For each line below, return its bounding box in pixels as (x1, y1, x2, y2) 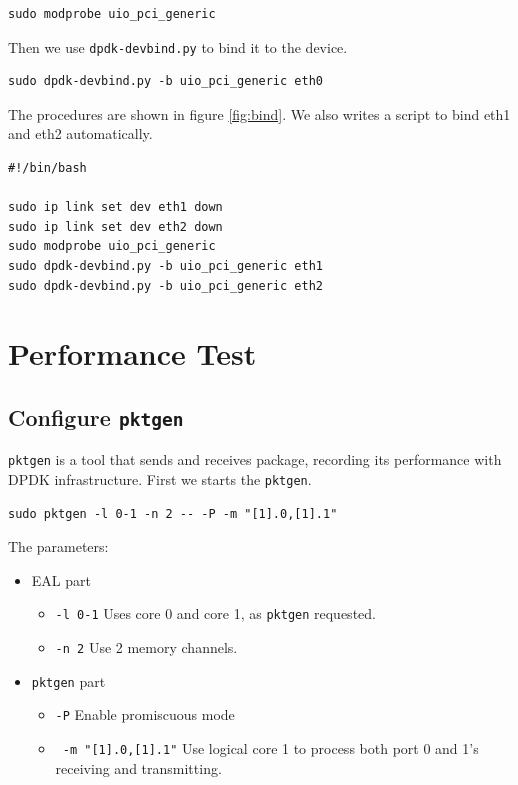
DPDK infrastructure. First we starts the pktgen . (8, 469, 312, 489)
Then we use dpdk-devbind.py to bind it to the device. (8, 36, 348, 57)
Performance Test (8, 333, 257, 374)
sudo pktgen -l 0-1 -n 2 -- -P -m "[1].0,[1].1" (8, 506, 338, 521)
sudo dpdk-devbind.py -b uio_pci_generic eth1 (8, 259, 323, 273)
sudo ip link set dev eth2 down (8, 219, 223, 234)
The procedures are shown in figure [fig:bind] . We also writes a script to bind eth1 (8, 103, 511, 124)
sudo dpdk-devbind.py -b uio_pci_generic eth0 (8, 74, 323, 89)
